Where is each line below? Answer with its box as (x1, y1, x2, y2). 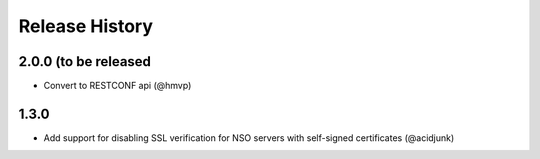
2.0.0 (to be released (18, 53, 152, 70)
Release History (18, 15, 154, 37)
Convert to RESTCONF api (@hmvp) (43, 80, 192, 92)
